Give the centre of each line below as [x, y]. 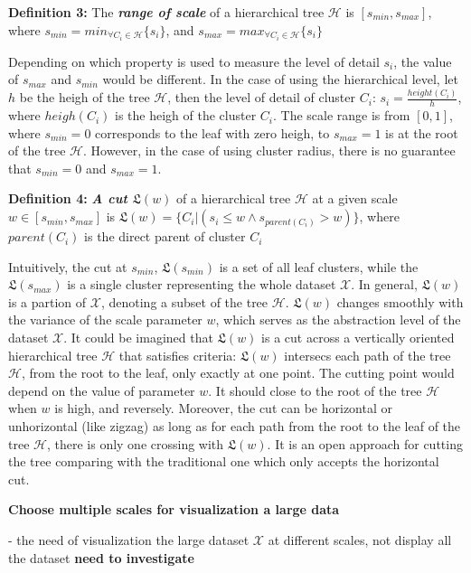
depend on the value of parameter [102, 390]
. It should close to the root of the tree [315, 390]
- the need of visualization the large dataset [129, 539]
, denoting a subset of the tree [184, 301]
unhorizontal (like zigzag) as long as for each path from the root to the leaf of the [235, 425]
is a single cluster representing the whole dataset [202, 284]
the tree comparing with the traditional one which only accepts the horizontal [224, 461]
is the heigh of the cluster [186, 115]
